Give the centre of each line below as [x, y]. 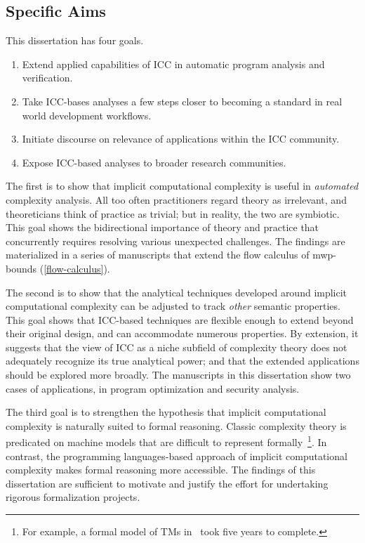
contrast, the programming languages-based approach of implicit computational [177, 456]
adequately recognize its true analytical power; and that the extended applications [182, 361]
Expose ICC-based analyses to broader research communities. [154, 162]
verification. [47, 78]
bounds [21, 268]
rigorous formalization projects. [73, 497]
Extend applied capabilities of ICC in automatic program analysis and [173, 64]
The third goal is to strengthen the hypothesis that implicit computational [166, 412]
